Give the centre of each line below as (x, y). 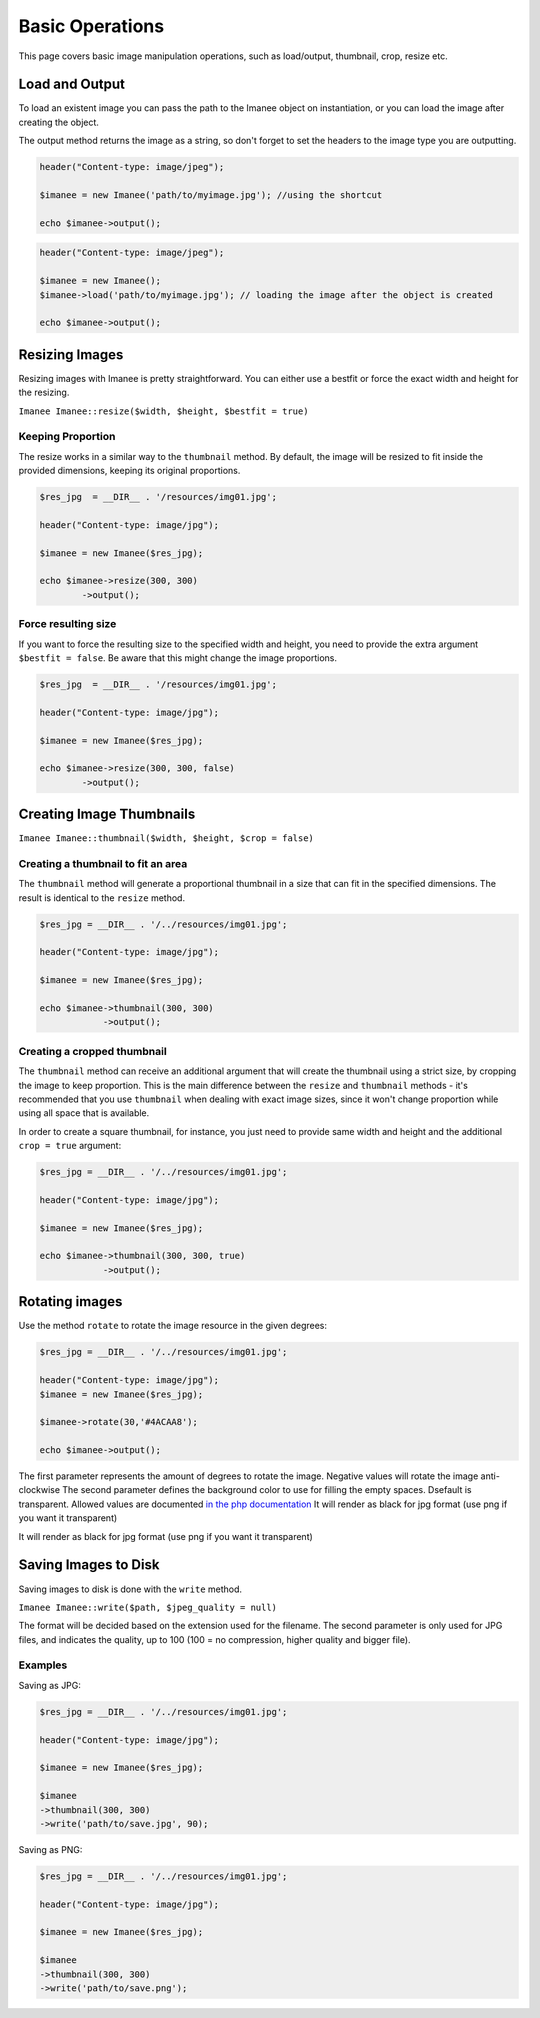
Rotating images (70, 1301)
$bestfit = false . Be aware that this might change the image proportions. (178, 657)
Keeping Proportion (67, 437)
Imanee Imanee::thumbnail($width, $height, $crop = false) (166, 838)
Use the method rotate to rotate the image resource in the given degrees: (173, 1326)
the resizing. (44, 392)
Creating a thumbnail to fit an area (103, 863)
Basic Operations (91, 26)
